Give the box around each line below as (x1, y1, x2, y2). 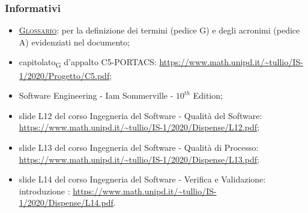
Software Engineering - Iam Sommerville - (19, 89, 174, 102)
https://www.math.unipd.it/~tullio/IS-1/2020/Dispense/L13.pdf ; (19, 153, 259, 165)
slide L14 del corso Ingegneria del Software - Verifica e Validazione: (19, 173, 266, 185)
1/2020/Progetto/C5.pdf (19, 69, 110, 81)
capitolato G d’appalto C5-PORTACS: (19, 56, 157, 70)
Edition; (193, 89, 223, 102)
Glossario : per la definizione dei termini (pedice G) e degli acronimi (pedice (19, 24, 300, 36)
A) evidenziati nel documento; (19, 35, 130, 48)
